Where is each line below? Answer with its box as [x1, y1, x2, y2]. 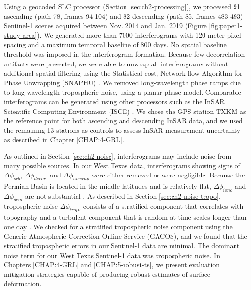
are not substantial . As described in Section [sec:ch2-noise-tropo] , [25, 191, 220, 201]
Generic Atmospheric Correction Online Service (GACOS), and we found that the [4, 231, 247, 241]
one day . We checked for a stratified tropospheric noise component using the [4, 221, 233, 231]
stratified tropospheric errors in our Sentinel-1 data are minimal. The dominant [4, 241, 240, 251]
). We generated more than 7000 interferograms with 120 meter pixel [37, 30, 241, 40]
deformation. [4, 278, 42, 289]
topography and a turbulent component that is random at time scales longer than [4, 212, 247, 222]
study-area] [4, 30, 37, 40]
